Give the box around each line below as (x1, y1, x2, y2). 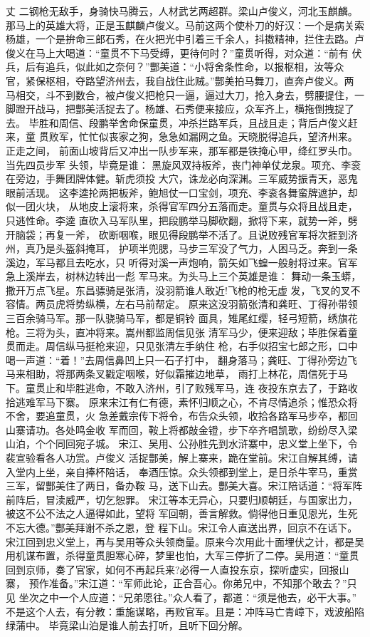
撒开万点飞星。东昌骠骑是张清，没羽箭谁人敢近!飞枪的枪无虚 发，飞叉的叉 (6, 282, 351, 297)
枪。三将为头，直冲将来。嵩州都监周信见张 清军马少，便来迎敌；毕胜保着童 (6, 324, 358, 339)
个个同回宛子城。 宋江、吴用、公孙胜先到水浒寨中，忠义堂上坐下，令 (35, 436, 358, 451)
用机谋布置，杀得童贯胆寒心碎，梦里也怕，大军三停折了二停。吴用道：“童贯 (6, 548, 359, 563)
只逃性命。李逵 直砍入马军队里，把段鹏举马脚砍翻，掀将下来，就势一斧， (6, 212, 348, 227)
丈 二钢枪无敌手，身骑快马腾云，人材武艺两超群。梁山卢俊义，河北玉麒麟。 (6, 4, 358, 18)
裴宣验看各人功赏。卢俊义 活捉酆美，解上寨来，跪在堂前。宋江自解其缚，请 (6, 450, 358, 465)
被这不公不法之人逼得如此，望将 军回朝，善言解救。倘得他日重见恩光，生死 (6, 506, 358, 521)
